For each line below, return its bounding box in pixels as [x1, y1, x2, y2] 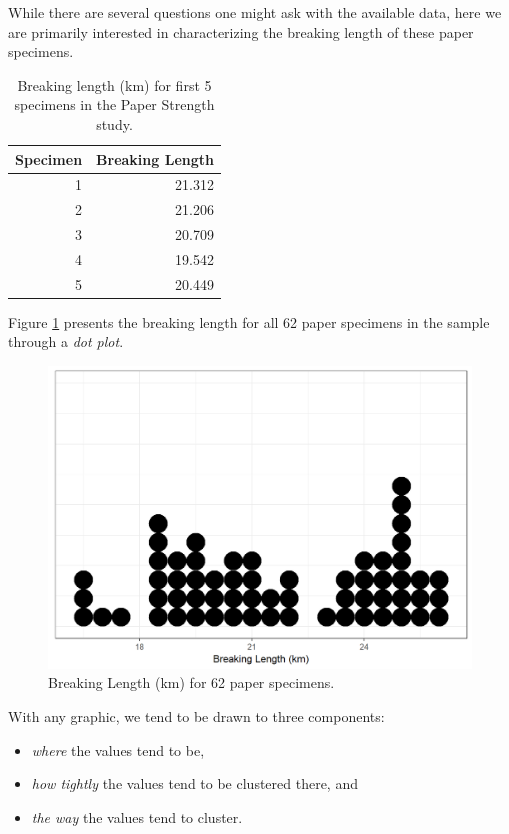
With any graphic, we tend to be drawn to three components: [8, 705, 385, 726]
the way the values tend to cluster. [31, 806, 243, 827]
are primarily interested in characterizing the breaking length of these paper [8, 21, 474, 42]
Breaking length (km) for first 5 [17, 74, 212, 95]
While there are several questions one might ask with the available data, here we [8, 2, 502, 22]
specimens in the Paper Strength [14, 94, 215, 115]
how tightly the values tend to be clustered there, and [31, 773, 358, 794]
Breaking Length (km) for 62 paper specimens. [48, 672, 335, 693]
